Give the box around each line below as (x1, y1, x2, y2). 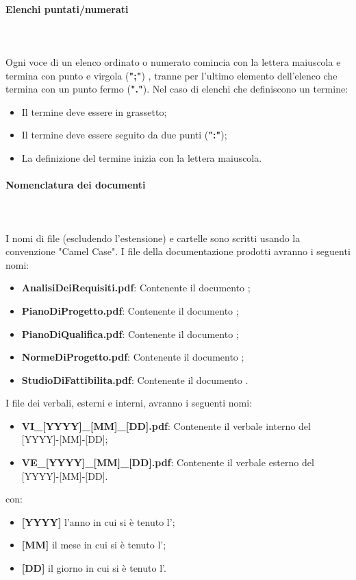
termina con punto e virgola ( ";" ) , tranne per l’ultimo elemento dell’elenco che (5, 68, 338, 82)
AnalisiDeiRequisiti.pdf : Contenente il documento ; (21, 280, 251, 295)
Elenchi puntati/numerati (5, 1, 129, 16)
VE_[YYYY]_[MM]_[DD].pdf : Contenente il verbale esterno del (21, 455, 314, 470)
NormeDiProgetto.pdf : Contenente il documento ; (21, 350, 244, 364)
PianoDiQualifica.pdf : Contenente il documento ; (21, 326, 239, 341)
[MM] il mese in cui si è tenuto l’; (21, 537, 166, 552)
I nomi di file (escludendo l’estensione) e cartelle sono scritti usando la (5, 230, 301, 245)
